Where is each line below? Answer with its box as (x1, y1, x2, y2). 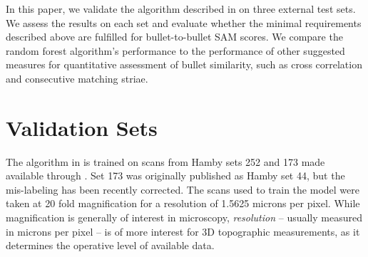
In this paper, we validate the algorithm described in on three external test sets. (6, 1, 356, 16)
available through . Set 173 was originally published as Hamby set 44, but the (6, 168, 345, 183)
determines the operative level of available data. (6, 238, 215, 253)
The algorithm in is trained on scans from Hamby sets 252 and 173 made (6, 154, 325, 169)
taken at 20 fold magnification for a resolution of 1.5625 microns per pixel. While (6, 196, 360, 211)
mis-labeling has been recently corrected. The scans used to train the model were (6, 182, 359, 196)
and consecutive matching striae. (6, 70, 148, 85)
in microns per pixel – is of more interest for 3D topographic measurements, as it (6, 224, 360, 238)
